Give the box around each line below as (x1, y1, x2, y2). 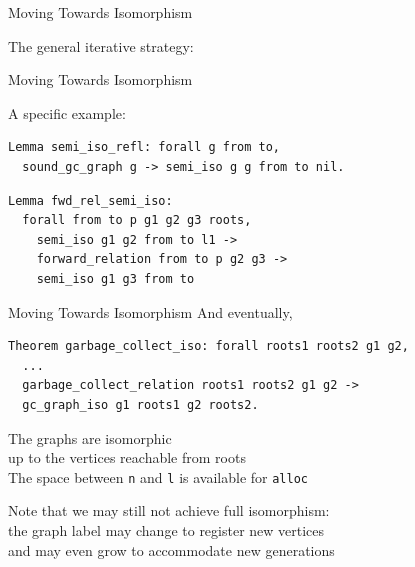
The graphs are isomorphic (8, 427, 172, 448)
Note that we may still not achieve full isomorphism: (8, 500, 330, 521)
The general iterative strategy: (8, 35, 194, 56)
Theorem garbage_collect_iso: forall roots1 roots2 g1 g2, (8, 339, 409, 354)
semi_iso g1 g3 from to (36, 271, 195, 286)
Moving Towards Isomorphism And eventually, (8, 301, 293, 322)
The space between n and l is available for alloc (8, 466, 308, 487)
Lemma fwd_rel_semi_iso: (8, 193, 173, 208)
